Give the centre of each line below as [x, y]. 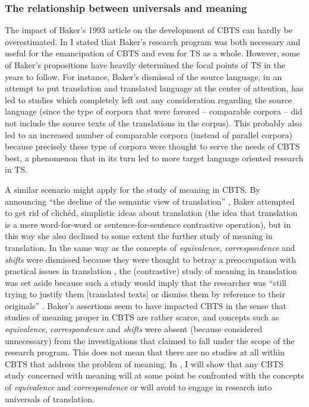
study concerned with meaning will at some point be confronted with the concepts [154, 375]
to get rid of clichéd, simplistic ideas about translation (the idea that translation [151, 213]
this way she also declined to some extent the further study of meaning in [139, 236]
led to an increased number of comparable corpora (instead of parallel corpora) [149, 134]
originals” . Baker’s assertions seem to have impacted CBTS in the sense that [146, 305]
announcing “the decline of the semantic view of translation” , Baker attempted [150, 201]
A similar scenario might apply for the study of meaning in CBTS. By [133, 189]
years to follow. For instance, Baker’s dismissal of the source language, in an [144, 76]
